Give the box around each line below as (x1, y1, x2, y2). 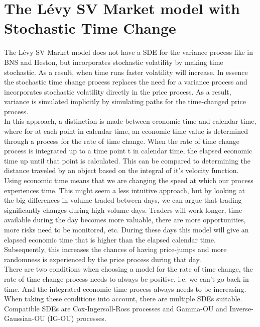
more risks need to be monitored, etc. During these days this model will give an (4, 224, 249, 234)
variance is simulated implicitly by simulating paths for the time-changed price (4, 96, 246, 107)
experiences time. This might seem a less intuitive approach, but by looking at (4, 185, 245, 195)
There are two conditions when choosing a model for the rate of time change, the (4, 264, 253, 274)
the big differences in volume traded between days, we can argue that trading (4, 195, 242, 205)
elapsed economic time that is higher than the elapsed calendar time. (4, 234, 216, 244)
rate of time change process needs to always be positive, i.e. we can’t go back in (4, 273, 249, 284)
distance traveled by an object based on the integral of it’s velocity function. (4, 165, 239, 176)
